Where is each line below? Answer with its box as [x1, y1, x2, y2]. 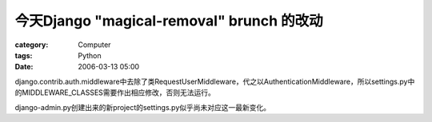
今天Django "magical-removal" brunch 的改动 [14, 12, 323, 30]
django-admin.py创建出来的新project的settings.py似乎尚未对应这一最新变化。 [14, 102, 271, 112]
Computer [78, 40, 111, 49]
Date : [14, 62, 34, 72]
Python [78, 50, 102, 60]
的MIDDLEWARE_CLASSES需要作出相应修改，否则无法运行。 [14, 88, 216, 97]
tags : [14, 50, 33, 60]
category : [14, 40, 49, 49]
